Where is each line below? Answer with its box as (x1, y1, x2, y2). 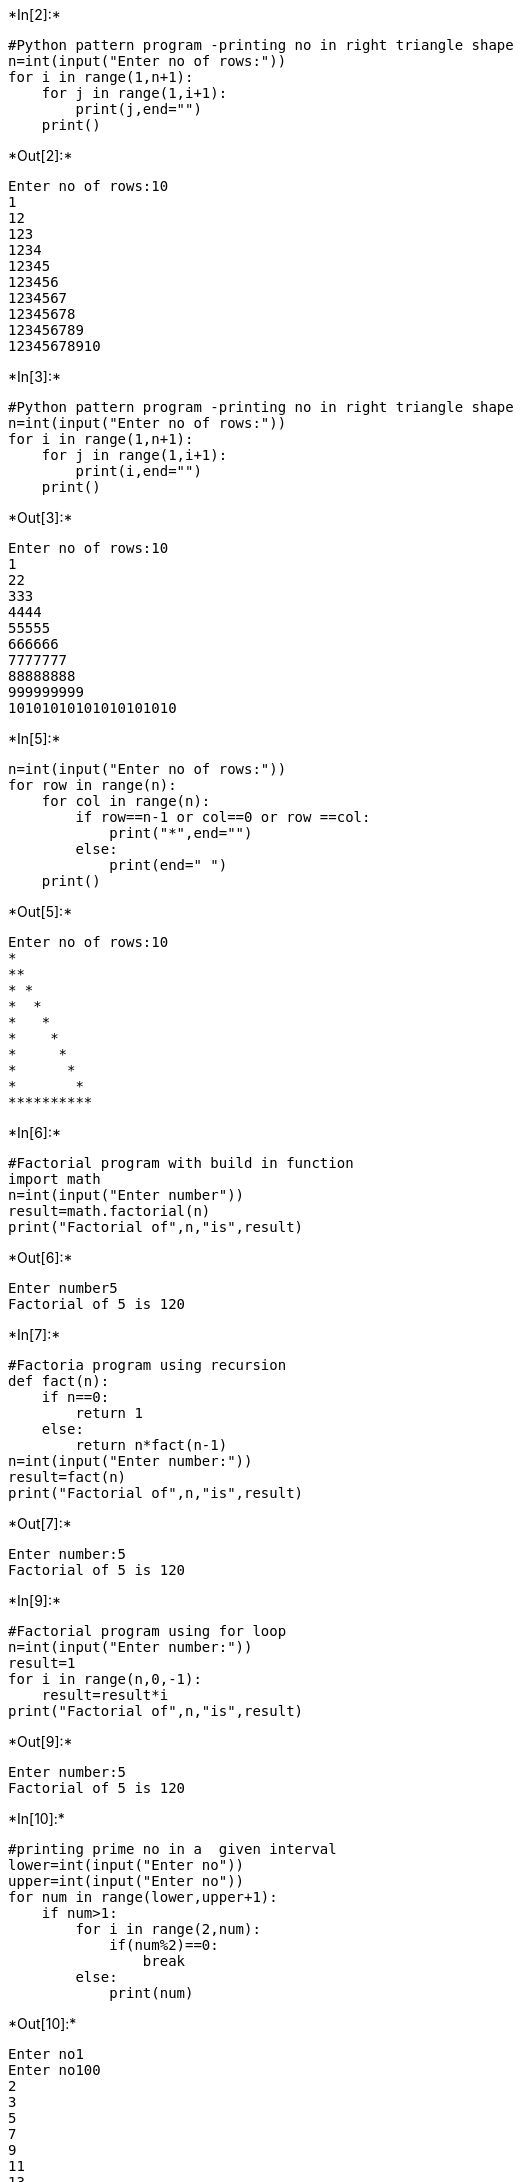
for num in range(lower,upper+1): (8, 1889, 278, 1905)
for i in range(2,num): (75, 1921, 261, 1937)
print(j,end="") (75, 101, 202, 117)
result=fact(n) (8, 1469, 127, 1485)
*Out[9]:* (8, 1733, 73, 1750)
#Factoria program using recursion (8, 1357, 287, 1373)
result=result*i (41, 1687, 169, 1703)
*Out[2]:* (8, 147, 73, 164)
